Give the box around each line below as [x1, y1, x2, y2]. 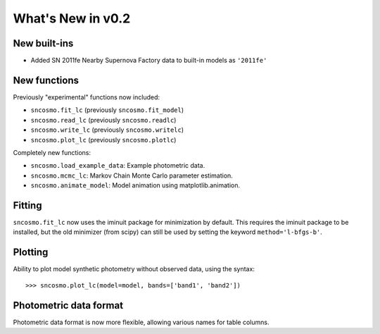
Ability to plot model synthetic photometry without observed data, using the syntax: [13, 265, 255, 273]
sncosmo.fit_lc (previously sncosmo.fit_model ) [30, 106, 184, 114]
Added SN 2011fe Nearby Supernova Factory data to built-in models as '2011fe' [30, 56, 267, 65]
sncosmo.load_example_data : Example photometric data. [30, 161, 205, 170]
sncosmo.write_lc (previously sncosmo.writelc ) [30, 125, 184, 134]
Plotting [13, 247, 49, 259]
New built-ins [13, 37, 74, 49]
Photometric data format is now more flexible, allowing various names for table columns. [13, 318, 270, 326]
